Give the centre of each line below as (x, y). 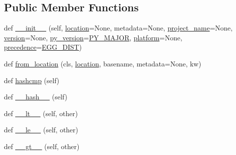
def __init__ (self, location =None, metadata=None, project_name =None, (118, 28)
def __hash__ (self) (36, 97)
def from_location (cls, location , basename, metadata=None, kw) (103, 63)
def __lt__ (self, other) (41, 113)
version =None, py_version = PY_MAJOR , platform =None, (93, 37)
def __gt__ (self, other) (42, 146)
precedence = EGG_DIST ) (43, 47)
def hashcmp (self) (32, 80)
